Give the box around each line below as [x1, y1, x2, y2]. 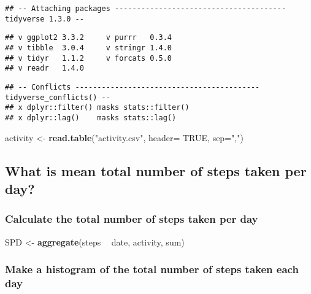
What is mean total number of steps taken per [5, 161, 307, 180]
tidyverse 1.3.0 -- [5, 14, 84, 23]
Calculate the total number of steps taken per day [5, 211, 258, 226]
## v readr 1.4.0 [5, 64, 84, 73]
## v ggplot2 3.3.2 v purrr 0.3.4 [5, 33, 172, 42]
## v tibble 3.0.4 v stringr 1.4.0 [5, 43, 172, 52]
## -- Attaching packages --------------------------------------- [5, 4, 286, 13]
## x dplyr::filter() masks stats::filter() [5, 103, 190, 112]
